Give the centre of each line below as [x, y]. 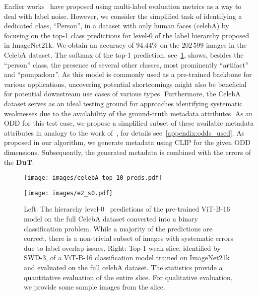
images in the [226, 45]
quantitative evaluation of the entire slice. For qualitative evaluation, [128, 277]
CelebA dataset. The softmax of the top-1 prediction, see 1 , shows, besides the [124, 54]
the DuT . [19, 162]
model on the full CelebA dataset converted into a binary [111, 219]
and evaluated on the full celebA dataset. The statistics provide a [123, 267]
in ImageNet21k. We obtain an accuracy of [69, 45]
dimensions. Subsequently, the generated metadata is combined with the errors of [128, 152]
